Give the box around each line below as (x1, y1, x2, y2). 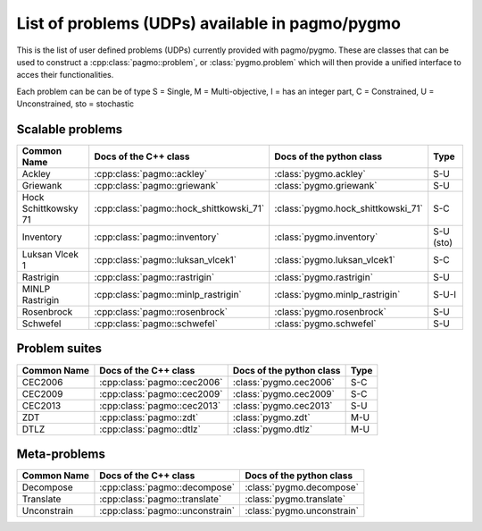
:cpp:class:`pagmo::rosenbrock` (94, 306, 228, 318)
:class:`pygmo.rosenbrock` (274, 306, 387, 318)
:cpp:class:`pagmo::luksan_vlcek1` (94, 254, 237, 266)
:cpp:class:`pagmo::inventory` (94, 231, 220, 243)
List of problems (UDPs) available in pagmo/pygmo (16, 13, 402, 33)
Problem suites (16, 341, 103, 357)
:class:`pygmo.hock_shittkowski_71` (274, 202, 423, 215)
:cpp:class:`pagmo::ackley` (94, 168, 208, 181)
